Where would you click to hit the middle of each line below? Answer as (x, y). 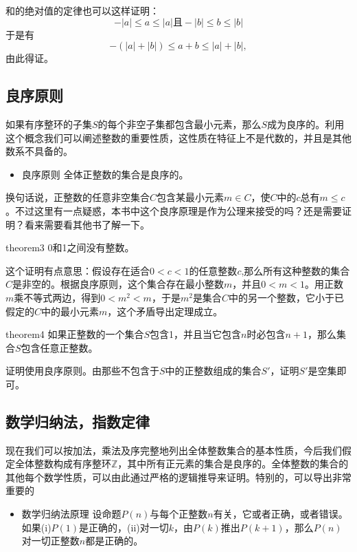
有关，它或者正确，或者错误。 (280, 514)
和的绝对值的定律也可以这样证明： (82, 10)
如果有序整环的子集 (49, 124)
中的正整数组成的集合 (213, 371)
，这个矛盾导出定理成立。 (165, 311)
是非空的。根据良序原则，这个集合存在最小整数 (118, 284)
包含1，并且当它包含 (196, 334)
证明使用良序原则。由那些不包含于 (82, 371)
